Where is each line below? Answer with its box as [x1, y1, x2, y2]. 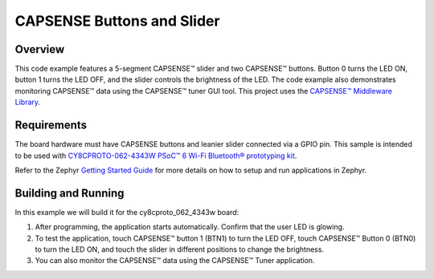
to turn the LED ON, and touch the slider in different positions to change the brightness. [35, 245, 325, 254]
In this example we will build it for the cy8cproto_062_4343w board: [14, 207, 240, 216]
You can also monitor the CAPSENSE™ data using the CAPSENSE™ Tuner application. [35, 256, 315, 265]
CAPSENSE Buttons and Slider [14, 12, 220, 30]
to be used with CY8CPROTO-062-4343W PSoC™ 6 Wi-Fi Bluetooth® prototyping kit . [14, 151, 297, 160]
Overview [14, 42, 65, 56]
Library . [14, 97, 40, 107]
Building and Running [14, 186, 125, 200]
